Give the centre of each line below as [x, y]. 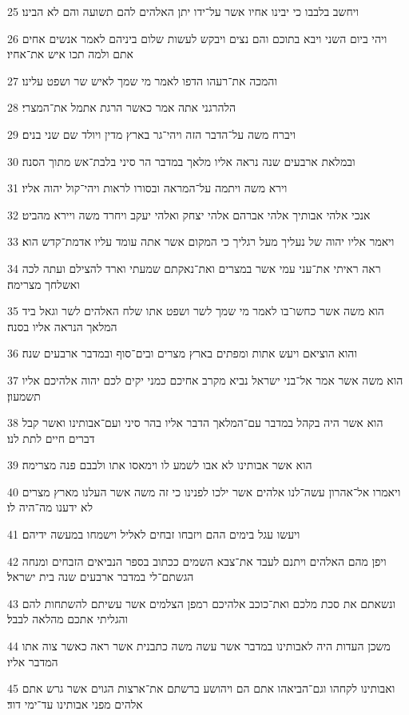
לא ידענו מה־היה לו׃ [50, 507]
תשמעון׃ [24, 395]
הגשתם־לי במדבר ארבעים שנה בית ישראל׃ [101, 577]
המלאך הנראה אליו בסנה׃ [62, 326]
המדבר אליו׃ [33, 661]
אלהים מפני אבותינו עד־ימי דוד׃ [75, 703]
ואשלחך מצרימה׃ [44, 284]
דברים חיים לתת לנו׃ [51, 438]
